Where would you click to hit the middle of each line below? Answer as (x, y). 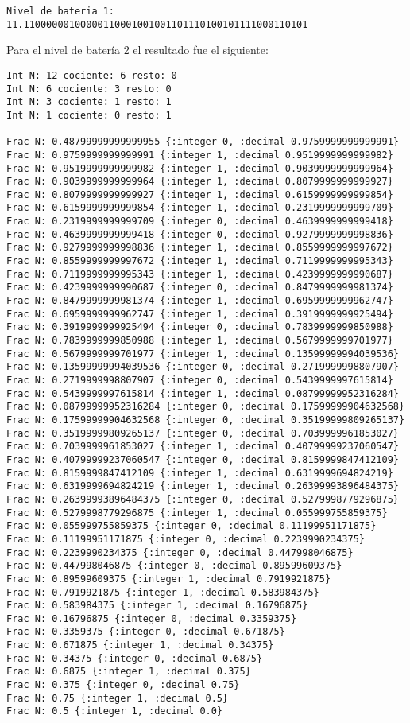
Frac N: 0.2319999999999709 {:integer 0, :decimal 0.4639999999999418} (200, 222)
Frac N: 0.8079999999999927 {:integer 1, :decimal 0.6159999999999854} (200, 194)
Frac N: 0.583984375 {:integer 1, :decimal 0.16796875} (157, 606)
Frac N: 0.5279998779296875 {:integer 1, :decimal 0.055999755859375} (197, 513)
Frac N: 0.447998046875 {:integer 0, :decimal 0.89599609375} (174, 566)
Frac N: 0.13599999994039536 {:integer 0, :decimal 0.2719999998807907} (203, 367)
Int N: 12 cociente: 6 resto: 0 (92, 75)
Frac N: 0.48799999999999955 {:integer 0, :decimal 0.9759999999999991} (203, 142)
